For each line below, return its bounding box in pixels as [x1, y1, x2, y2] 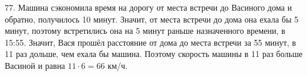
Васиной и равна [5, 59, 65, 71]
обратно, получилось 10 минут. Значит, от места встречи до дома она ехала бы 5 [5, 12, 299, 25]
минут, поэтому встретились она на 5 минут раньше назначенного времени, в [5, 24, 286, 37]
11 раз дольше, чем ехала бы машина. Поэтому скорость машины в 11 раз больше [5, 47, 303, 60]
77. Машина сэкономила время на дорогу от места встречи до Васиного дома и [5, 1, 292, 13]
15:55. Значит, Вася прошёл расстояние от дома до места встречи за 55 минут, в [5, 36, 296, 48]
